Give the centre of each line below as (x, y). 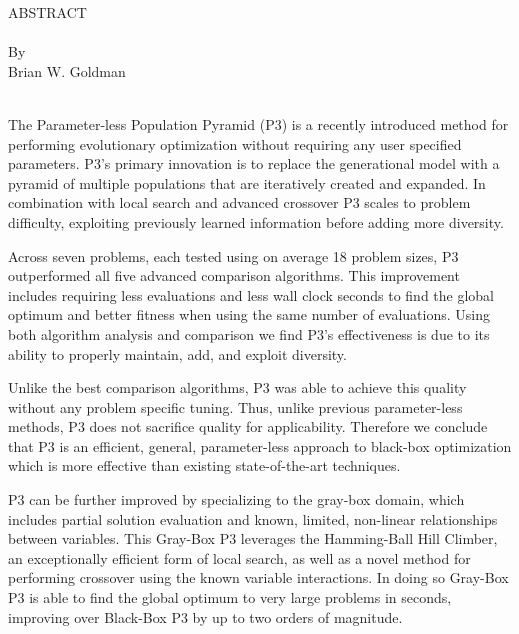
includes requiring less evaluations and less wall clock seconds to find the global (251, 294)
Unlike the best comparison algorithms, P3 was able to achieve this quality (237, 387)
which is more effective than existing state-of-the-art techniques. (204, 465)
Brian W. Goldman (67, 70)
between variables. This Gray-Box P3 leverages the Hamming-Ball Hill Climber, (253, 538)
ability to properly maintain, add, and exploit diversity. (177, 353)
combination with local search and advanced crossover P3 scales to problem (239, 202)
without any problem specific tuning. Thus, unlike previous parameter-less (235, 406)
